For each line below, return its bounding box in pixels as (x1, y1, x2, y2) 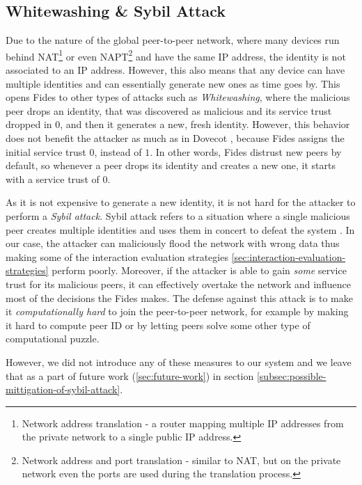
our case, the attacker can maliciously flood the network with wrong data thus (6, 236, 340, 251)
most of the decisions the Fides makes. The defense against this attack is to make (6, 290, 353, 305)
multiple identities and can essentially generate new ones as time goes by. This (6, 76, 340, 90)
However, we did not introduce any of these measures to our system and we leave (6, 354, 352, 369)
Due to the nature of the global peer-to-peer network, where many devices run (6, 33, 340, 47)
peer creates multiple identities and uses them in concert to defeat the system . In (6, 222, 355, 237)
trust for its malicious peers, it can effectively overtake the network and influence (6, 276, 351, 291)
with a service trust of (6, 171, 100, 186)
